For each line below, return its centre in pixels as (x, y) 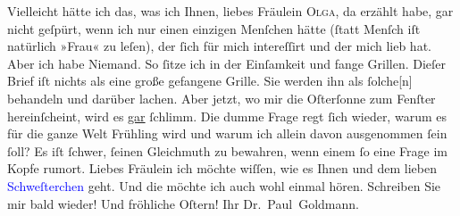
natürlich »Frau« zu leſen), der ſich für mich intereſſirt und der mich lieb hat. (219, 46)
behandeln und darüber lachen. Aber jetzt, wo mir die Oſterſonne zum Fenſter (222, 98)
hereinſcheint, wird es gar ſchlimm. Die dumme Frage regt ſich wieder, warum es (227, 116)
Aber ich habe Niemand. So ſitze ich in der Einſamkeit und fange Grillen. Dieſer (227, 63)
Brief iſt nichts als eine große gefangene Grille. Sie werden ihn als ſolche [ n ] (210, 81)
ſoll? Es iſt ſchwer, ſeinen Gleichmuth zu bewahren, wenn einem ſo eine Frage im (227, 150)
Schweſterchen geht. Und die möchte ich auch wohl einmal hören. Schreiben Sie (224, 185)
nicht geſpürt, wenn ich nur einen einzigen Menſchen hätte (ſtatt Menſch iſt (214, 28)
